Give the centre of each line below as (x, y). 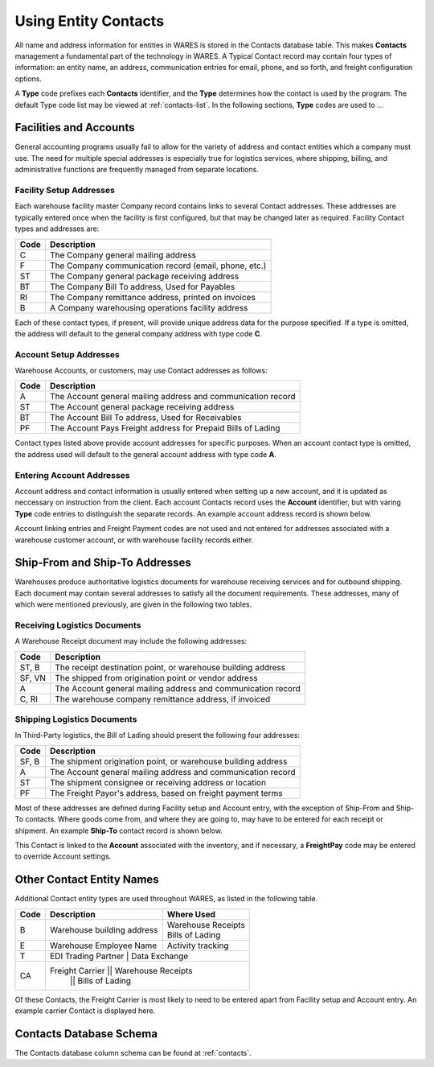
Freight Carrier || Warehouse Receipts (121, 970)
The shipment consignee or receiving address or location (158, 782)
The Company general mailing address (123, 255)
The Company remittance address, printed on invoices (153, 297)
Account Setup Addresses (67, 354)
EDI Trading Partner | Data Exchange (119, 956)
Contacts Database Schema (86, 1034)
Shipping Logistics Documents (76, 719)
